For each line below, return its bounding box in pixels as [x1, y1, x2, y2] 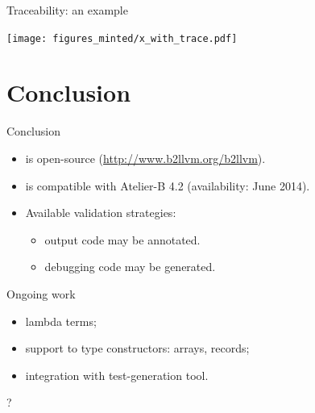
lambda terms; [25, 312, 97, 329]
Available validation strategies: [25, 204, 176, 221]
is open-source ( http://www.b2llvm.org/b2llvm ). [25, 149, 266, 166]
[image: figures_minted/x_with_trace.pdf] [6, 32, 238, 44]
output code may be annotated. [44, 231, 201, 248]
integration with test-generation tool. [25, 366, 209, 383]
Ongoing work [6, 285, 76, 302]
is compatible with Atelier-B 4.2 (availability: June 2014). [25, 177, 310, 194]
